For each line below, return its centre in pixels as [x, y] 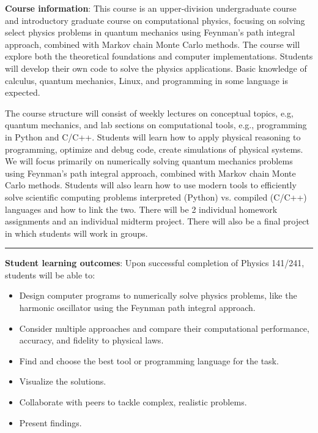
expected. [23, 92]
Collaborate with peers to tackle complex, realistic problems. [133, 402]
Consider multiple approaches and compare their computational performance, [164, 328]
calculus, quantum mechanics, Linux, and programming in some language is [146, 80]
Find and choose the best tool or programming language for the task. [149, 360]
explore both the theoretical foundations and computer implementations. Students [159, 56]
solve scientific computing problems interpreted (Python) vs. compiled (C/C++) [156, 197]
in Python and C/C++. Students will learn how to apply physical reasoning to [153, 136]
